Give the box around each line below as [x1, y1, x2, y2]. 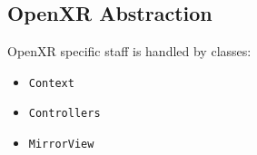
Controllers [28, 107, 101, 121]
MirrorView [28, 138, 94, 151]
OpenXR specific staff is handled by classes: [7, 42, 252, 61]
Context [28, 76, 74, 90]
